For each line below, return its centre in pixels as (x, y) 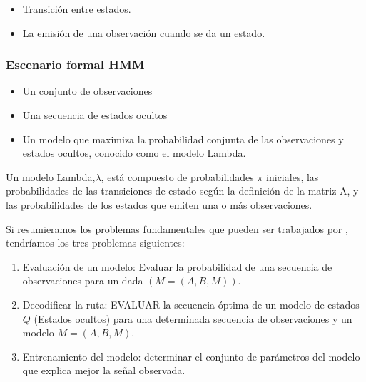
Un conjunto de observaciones (87, 91)
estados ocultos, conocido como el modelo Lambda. (134, 153)
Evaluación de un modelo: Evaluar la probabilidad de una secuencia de (177, 266)
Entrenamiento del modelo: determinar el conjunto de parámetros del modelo (191, 356)
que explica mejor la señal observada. (104, 370)
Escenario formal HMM (75, 64)
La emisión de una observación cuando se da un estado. (144, 32)
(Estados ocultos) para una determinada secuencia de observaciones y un (193, 318)
